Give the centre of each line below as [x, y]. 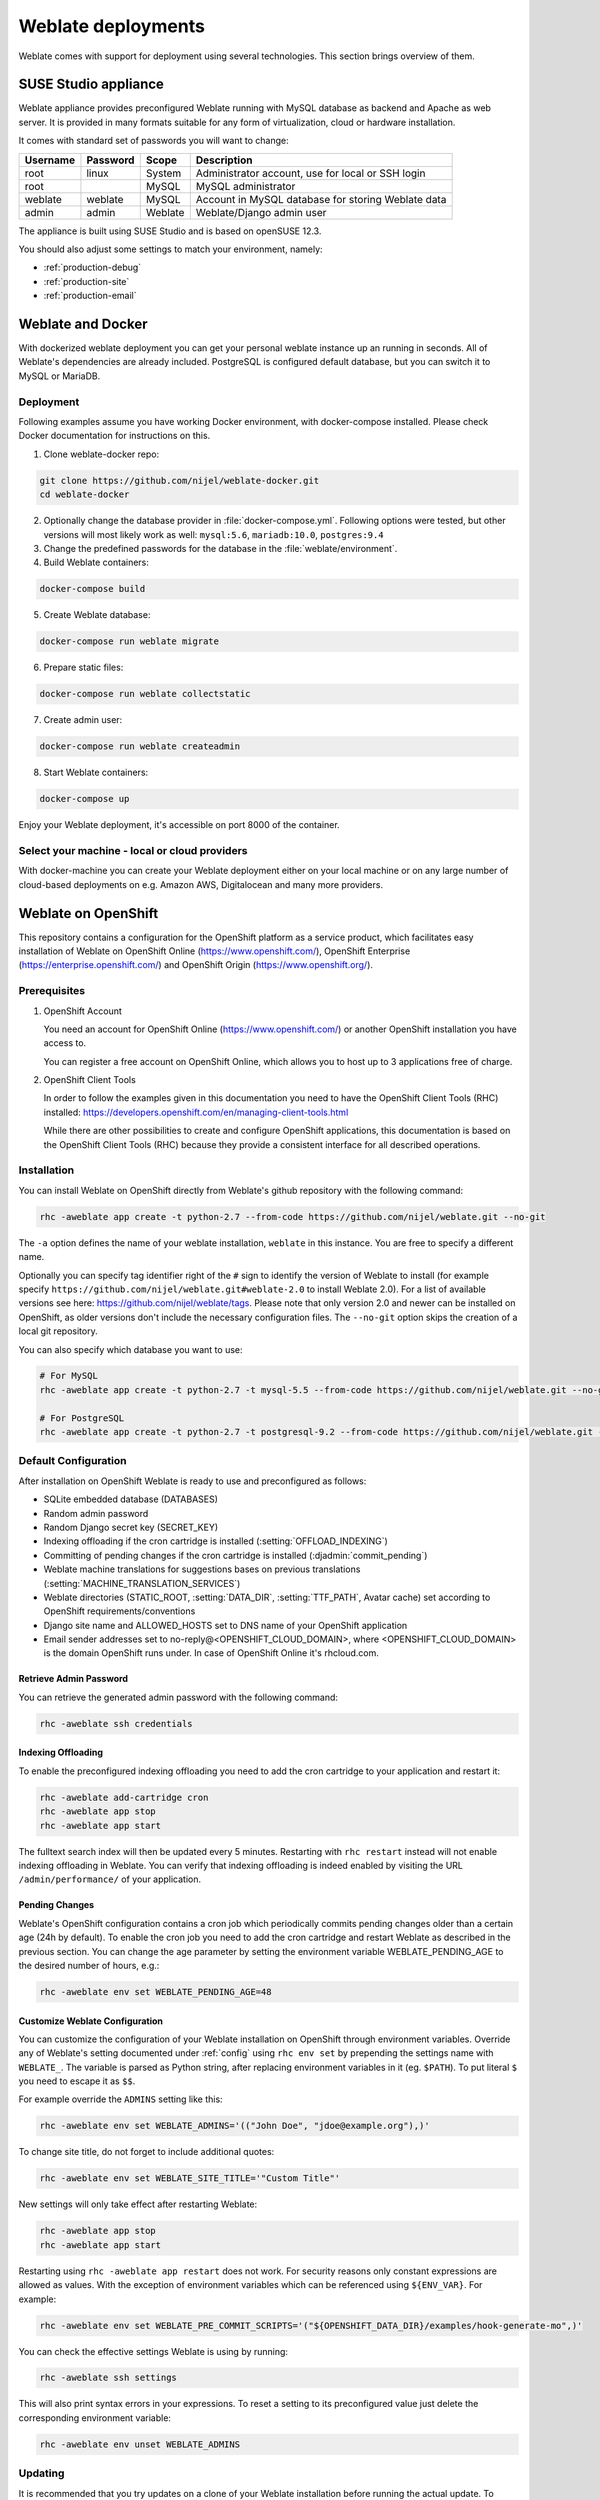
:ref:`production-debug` [92, 267]
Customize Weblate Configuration [91, 2021]
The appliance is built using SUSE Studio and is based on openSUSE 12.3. [170, 231]
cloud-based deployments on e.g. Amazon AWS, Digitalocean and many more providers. [201, 884]
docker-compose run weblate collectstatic [145, 694]
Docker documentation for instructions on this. [114, 436]
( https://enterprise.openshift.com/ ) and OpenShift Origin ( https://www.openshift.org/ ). [196, 965]
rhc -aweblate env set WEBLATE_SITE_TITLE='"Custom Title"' [190, 2178]
